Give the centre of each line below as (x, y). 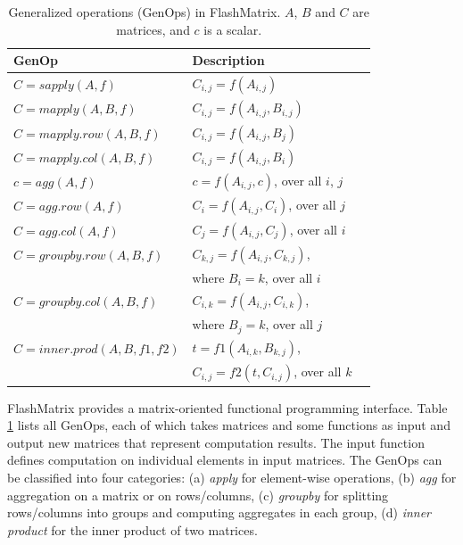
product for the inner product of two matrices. (132, 529)
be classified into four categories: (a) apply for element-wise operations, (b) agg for (232, 477)
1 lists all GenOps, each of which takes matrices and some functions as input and (229, 425)
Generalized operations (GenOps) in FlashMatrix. (145, 12)
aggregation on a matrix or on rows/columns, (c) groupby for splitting (198, 495)
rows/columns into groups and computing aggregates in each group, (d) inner (219, 512)
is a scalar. (233, 29)
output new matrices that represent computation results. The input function (216, 442)
